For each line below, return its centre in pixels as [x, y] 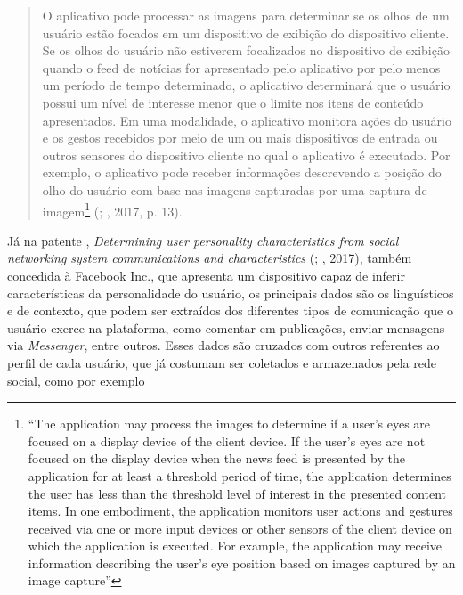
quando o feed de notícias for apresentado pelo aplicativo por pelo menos [241, 67]
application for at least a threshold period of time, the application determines [240, 475]
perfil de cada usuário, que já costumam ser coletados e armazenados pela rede [222, 362]
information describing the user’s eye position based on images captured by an [242, 562]
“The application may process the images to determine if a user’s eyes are [229, 424]
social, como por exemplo [76, 380]
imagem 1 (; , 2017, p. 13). [112, 209]
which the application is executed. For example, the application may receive [235, 546]
